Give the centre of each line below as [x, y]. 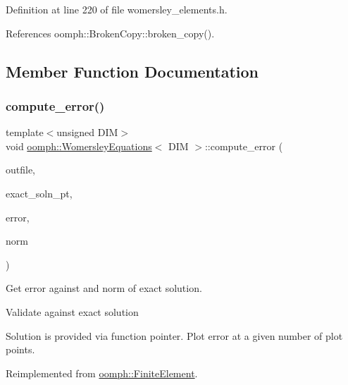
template [25, 132]
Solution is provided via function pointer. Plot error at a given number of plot [174, 335]
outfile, [21, 170]
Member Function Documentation [132, 71]
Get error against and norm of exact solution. [104, 288]
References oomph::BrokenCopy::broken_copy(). [110, 33]
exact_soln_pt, [39, 193]
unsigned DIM [87, 132]
